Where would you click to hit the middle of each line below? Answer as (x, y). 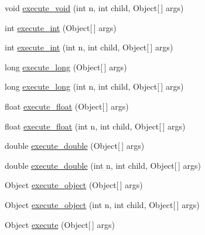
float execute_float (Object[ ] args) (67, 106)
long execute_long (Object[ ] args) (66, 67)
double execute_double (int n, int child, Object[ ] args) (103, 165)
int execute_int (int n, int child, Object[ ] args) (89, 47)
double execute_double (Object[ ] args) (75, 146)
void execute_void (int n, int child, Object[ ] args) (94, 8)
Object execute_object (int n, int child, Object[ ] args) (102, 204)
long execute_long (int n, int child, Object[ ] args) (94, 86)
